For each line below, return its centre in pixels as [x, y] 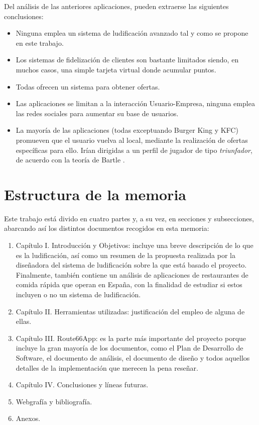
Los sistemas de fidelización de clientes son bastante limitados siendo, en [127, 60]
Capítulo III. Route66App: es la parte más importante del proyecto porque [131, 338]
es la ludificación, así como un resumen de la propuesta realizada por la [125, 255]
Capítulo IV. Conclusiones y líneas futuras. [82, 385]
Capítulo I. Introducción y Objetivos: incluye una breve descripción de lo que [135, 245]
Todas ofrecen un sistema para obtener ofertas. [88, 86]
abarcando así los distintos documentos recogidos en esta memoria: [107, 228]
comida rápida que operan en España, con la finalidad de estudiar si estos [129, 284]
